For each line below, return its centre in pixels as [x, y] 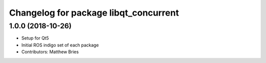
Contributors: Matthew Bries [50, 52]
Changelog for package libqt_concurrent [94, 13]
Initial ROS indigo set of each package [60, 45]
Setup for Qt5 [35, 38]
